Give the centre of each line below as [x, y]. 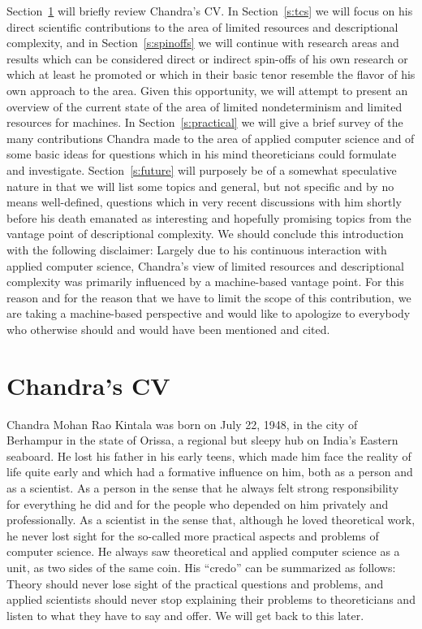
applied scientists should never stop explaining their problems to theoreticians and [211, 599]
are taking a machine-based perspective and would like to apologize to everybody [209, 313]
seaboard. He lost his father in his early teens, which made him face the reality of [209, 455]
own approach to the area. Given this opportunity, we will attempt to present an [207, 90]
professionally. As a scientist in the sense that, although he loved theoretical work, [211, 520]
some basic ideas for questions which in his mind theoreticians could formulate [202, 154]
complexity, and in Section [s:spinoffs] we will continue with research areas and [203, 43]
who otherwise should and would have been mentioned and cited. [168, 329]
